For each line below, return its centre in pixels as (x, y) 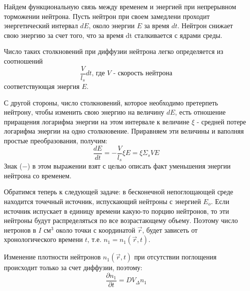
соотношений (24, 60)
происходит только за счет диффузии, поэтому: (73, 267)
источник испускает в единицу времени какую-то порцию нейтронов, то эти (117, 211)
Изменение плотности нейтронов (52, 257)
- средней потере (221, 121)
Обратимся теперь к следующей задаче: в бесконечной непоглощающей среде (119, 192)
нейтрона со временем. (38, 175)
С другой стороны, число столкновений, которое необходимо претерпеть (111, 102)
